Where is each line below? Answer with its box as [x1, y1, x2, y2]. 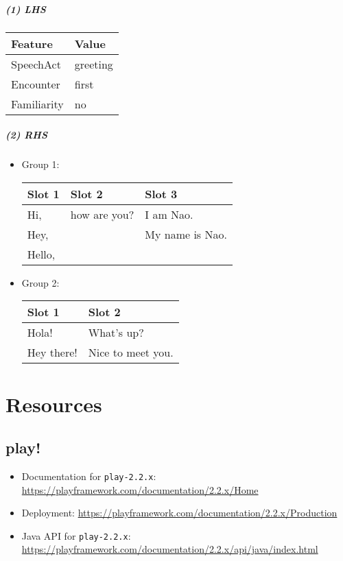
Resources [5, 390, 102, 418]
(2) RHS [5, 128, 47, 142]
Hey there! [27, 344, 78, 361]
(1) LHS [5, 1, 46, 16]
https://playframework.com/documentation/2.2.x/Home [21, 482, 259, 497]
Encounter [11, 75, 60, 92]
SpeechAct [11, 56, 61, 72]
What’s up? [88, 324, 144, 341]
